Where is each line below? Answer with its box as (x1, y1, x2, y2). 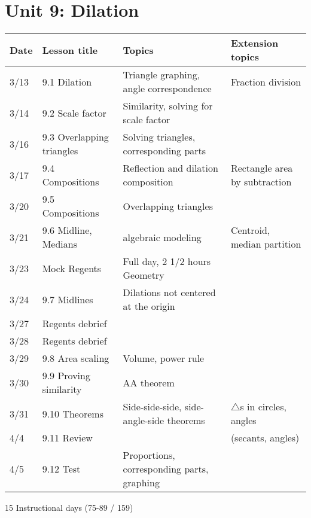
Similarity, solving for (123, 99, 213, 113)
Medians (42, 237, 77, 251)
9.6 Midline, (42, 223, 92, 237)
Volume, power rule (123, 351, 205, 365)
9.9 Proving (42, 368, 90, 383)
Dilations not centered (123, 285, 216, 300)
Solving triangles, (123, 130, 196, 144)
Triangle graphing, (123, 68, 200, 82)
